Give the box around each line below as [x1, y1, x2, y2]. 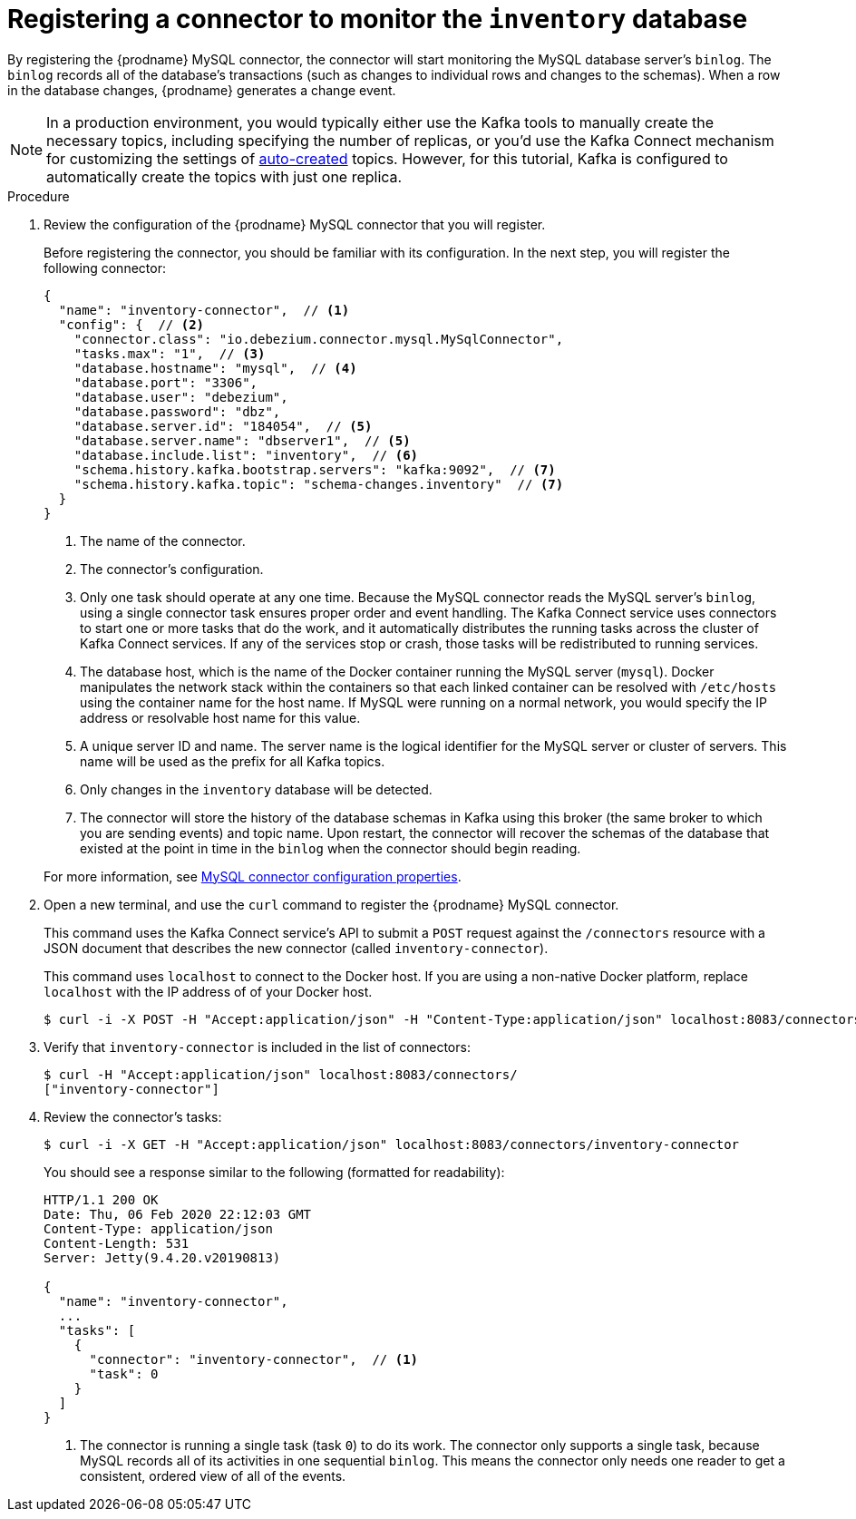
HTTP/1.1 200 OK [44, 1192, 159, 1207]
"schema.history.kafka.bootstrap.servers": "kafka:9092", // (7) [73, 462, 556, 477]
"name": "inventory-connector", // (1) [58, 302, 350, 317]
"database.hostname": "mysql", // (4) [73, 360, 357, 375]
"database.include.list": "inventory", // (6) [73, 447, 419, 463]
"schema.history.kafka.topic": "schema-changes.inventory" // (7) [73, 476, 564, 492]
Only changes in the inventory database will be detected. [80, 781, 433, 797]
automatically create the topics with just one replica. [46, 167, 403, 186]
